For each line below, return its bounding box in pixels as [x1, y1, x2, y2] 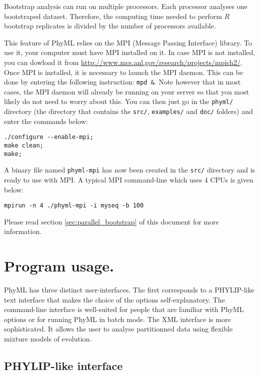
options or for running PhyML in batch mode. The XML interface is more [4, 313, 231, 324]
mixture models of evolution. [4, 333, 92, 344]
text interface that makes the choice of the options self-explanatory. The [4, 294, 225, 304]
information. [4, 226, 42, 236]
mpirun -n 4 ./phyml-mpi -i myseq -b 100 [4, 202, 144, 209]
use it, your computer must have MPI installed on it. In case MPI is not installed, [4, 47, 255, 57]
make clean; [4, 141, 43, 149]
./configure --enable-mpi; [4, 133, 93, 141]
